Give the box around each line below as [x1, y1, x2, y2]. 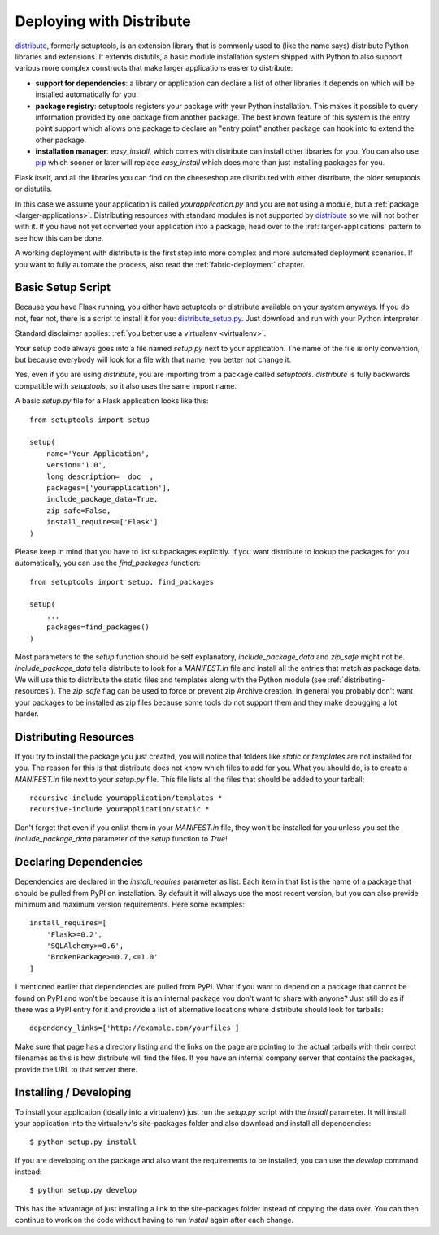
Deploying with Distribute [15, 12, 191, 30]
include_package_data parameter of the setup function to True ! [15, 834, 228, 844]
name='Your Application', [46, 449, 150, 459]
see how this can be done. [15, 233, 104, 243]
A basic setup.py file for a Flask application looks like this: [15, 396, 209, 406]
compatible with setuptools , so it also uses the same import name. [15, 381, 237, 390]
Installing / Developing [15, 1085, 132, 1099]
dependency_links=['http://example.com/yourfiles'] [29, 1024, 240, 1033]
